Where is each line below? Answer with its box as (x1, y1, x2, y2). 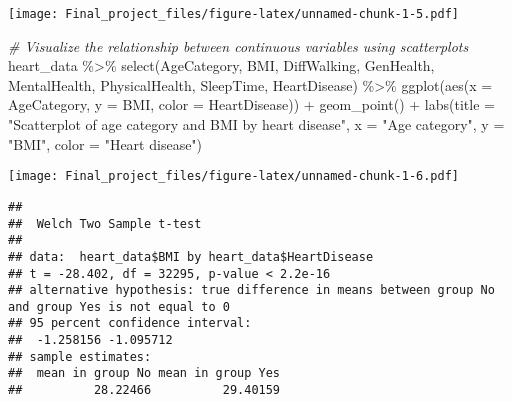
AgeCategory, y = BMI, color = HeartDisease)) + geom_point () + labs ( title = (8, 94, 495, 115)
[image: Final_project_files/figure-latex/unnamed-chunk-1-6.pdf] (8, 169, 460, 184)
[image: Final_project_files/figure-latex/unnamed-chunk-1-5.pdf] (8, 7, 460, 21)
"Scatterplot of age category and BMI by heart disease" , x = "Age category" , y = (8, 114, 505, 135)
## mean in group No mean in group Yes (8, 366, 281, 381)
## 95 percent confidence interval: (8, 316, 252, 331)
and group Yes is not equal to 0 (8, 299, 230, 314)
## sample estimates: (8, 349, 152, 364)
